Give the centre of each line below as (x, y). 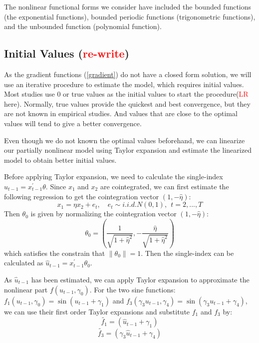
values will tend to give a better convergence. (73, 123)
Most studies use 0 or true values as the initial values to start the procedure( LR (126, 94)
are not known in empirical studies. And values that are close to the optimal (121, 113)
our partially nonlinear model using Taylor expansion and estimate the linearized (128, 150)
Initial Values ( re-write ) (67, 53)
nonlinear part (26, 289)
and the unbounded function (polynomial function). (83, 26)
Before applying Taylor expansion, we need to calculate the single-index (114, 177)
